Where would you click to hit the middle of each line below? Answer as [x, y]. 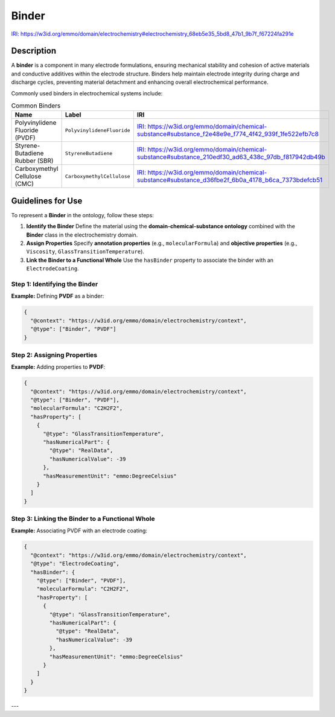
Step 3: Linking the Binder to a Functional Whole [83, 519]
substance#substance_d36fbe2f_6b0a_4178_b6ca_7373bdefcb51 [230, 180]
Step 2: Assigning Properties [54, 355]
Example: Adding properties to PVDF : [58, 367]
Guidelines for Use [47, 201]
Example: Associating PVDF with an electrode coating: [79, 531]
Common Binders [36, 106]
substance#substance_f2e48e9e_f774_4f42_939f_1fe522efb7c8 [228, 134]
